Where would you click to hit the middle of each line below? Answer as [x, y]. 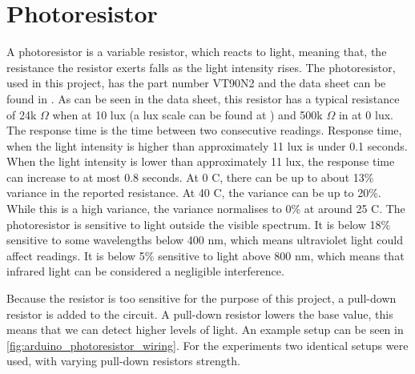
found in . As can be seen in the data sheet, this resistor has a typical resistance [203, 98]
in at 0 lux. [366, 114]
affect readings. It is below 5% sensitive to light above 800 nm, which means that [205, 255]
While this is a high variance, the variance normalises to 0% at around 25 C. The [206, 209]
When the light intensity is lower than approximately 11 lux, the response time [201, 161]
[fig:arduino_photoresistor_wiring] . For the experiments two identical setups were [207, 345]
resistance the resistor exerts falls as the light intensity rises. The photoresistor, [201, 67]
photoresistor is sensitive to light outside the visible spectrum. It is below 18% [199, 224]
